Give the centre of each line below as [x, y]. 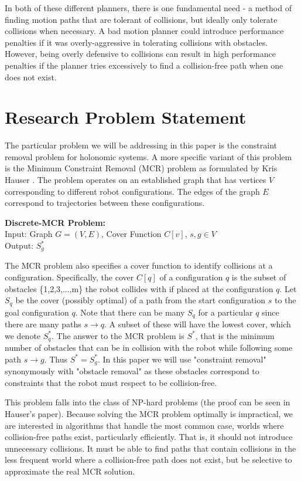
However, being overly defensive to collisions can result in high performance [140, 54]
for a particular [225, 312]
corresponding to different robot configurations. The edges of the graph [132, 191]
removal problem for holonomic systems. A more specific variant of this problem [148, 156]
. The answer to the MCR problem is [118, 335]
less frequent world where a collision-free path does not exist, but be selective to [148, 460]
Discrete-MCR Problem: [55, 222]
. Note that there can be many [130, 312]
